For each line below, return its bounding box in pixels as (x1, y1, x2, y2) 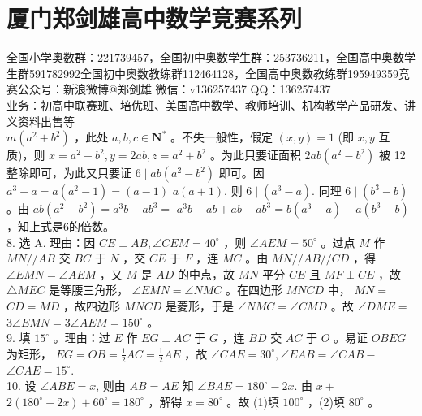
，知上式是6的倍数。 (6, 218, 114, 235)
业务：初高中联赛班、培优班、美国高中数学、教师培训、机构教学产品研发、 (6, 96, 404, 113)
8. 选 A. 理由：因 (6, 233, 96, 250)
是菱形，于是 (165, 297, 234, 314)
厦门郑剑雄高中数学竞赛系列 (6, 2, 303, 35)
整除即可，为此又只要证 (6, 164, 131, 181)
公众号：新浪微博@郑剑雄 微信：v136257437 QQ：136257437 (17, 80, 331, 97)
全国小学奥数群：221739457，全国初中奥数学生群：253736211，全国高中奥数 (6, 49, 404, 66)
